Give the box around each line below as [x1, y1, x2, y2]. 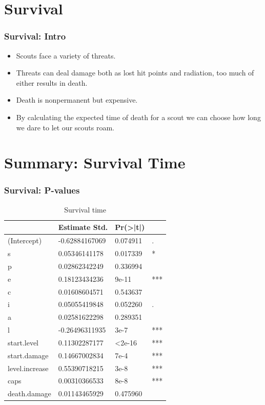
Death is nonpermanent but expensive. [16, 94, 138, 105]
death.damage [8, 388, 51, 399]
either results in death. [16, 77, 88, 88]
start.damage [8, 350, 49, 360]
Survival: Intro [4, 30, 66, 43]
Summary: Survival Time [4, 152, 186, 173]
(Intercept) [8, 235, 42, 246]
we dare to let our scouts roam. [16, 122, 114, 132]
